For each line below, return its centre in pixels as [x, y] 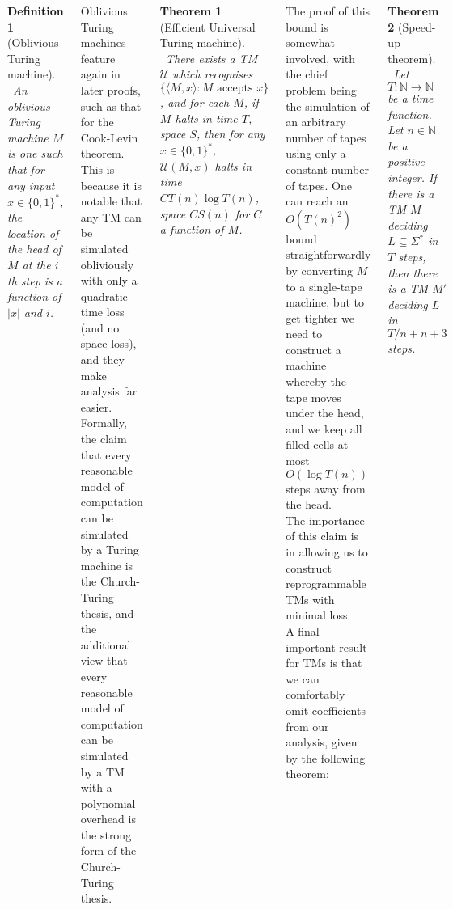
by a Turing [110, 550]
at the [36, 264]
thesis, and [107, 613]
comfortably [315, 694]
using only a [316, 153]
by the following [326, 757]
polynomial [108, 803]
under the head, [325, 413]
